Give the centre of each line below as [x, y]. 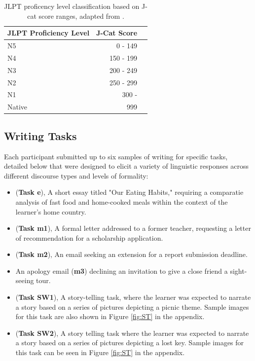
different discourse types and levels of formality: [76, 175]
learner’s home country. [51, 211]
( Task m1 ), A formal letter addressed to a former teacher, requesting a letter [133, 228]
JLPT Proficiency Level [49, 33]
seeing [25, 280]
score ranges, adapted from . [81, 16]
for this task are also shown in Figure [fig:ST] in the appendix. [110, 316]
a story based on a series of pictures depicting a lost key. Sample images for [130, 343]
